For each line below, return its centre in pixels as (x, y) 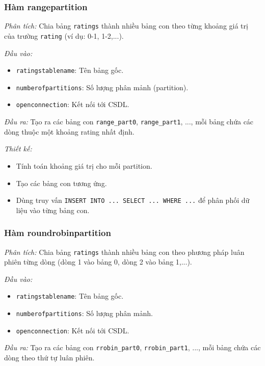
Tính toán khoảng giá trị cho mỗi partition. (84, 165)
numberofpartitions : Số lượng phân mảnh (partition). (102, 87)
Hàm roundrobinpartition (58, 233)
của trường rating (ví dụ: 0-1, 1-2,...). (64, 35)
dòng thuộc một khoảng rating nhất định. (69, 131)
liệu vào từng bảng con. (53, 210)
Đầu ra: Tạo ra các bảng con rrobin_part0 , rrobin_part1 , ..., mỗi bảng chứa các (132, 347)
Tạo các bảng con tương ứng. (61, 183)
